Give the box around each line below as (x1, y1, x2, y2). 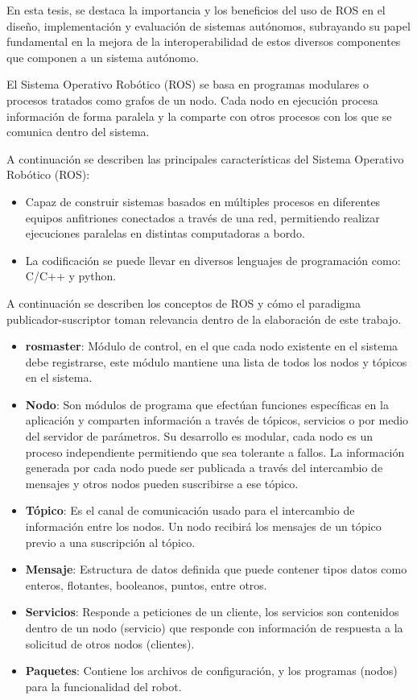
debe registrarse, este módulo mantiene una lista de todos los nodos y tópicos (25, 353, 407, 370)
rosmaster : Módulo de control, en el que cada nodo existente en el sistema (25, 338, 398, 354)
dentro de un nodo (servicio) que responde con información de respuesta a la (25, 619, 403, 636)
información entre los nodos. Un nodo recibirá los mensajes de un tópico (25, 518, 382, 535)
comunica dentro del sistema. (6, 123, 150, 140)
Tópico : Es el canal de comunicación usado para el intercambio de (25, 502, 355, 519)
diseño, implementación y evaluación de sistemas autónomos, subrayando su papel (6, 17, 411, 34)
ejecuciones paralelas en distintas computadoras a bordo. (25, 225, 305, 242)
